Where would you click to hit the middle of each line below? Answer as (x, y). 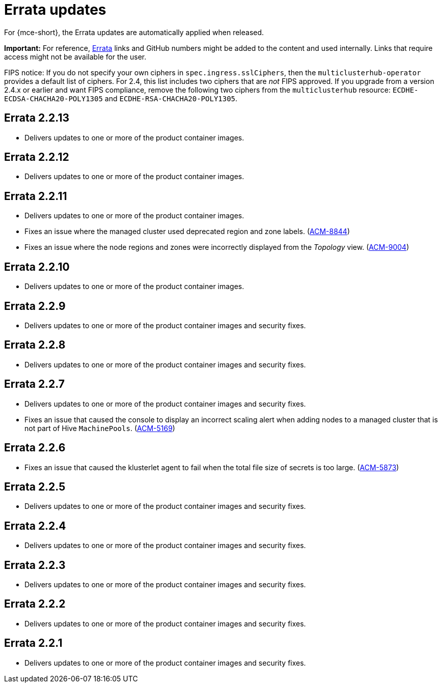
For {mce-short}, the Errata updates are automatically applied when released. (134, 32)
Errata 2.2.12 (37, 157)
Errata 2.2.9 (35, 306)
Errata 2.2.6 (35, 448)
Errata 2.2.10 (37, 267)
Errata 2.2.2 (35, 604)
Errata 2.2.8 (35, 345)
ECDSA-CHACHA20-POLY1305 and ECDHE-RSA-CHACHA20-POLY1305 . (121, 98)
